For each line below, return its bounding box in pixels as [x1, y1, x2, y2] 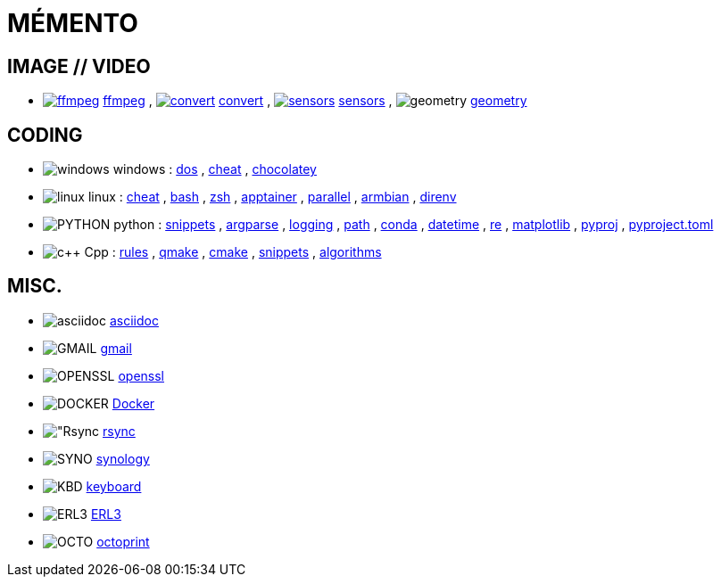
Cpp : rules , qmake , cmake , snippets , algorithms [84, 244, 382, 260]
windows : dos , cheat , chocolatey [112, 161, 317, 177]
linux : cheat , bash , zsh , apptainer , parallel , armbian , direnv [87, 189, 457, 205]
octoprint [96, 533, 150, 549]
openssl [118, 367, 165, 383]
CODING [7, 123, 83, 146]
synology [95, 450, 150, 466]
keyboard [86, 478, 142, 494]
